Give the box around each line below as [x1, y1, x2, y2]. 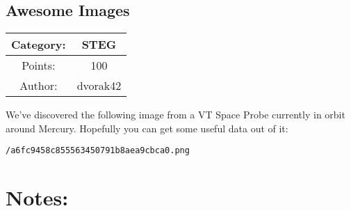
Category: [11, 36, 66, 53]
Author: [19, 77, 58, 94]
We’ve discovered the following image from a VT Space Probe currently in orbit [6, 107, 345, 122]
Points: [22, 57, 56, 74]
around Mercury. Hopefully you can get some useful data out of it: [6, 120, 288, 135]
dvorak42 [76, 77, 122, 94]
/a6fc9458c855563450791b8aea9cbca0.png [6, 146, 190, 156]
